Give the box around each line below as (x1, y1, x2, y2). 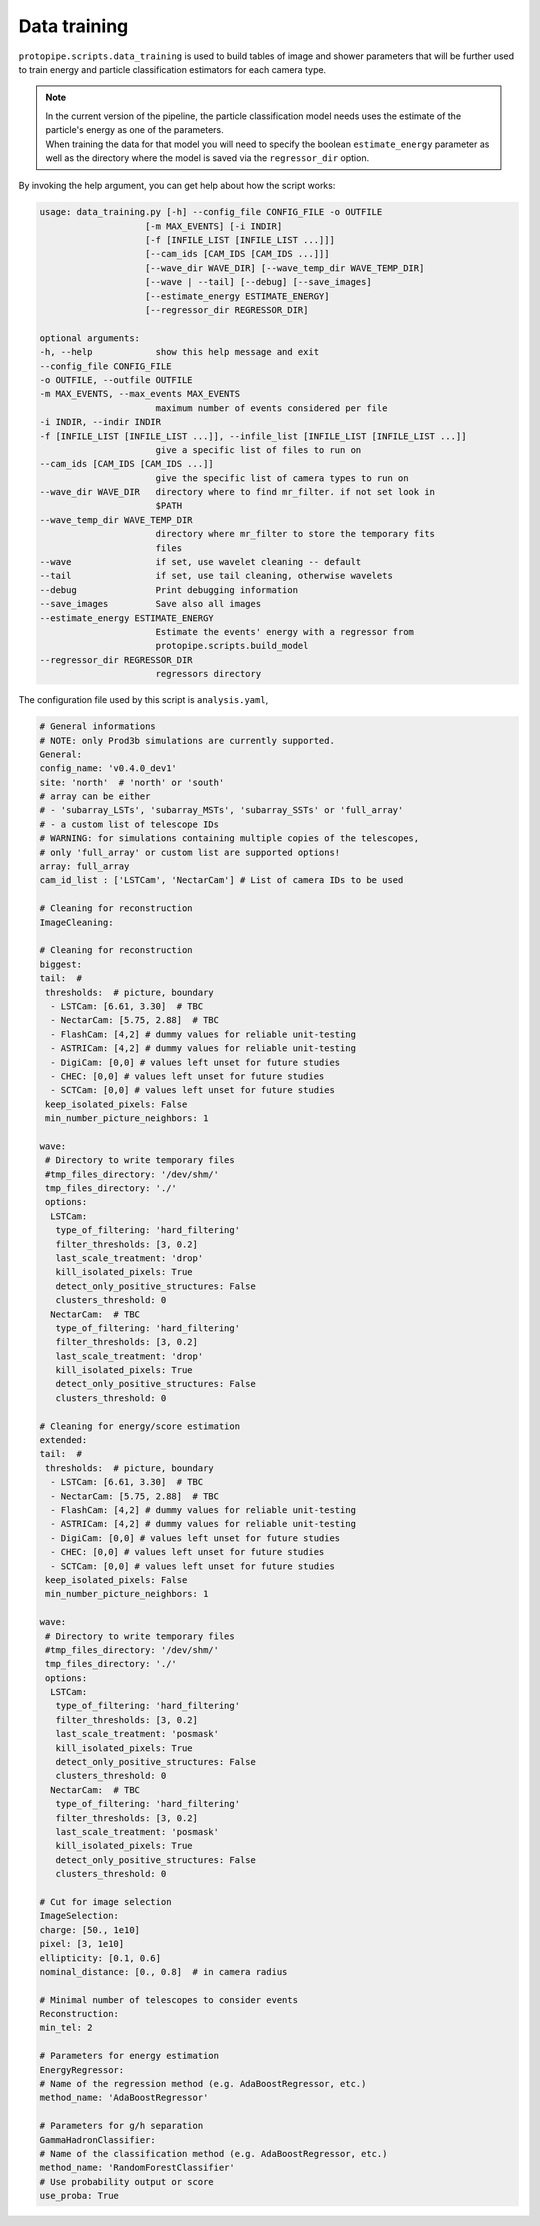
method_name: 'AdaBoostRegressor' (39, 2092, 209, 2104)
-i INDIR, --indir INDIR (39, 416, 162, 428)
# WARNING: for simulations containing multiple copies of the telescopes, (39, 833, 420, 844)
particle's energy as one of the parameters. (45, 124, 224, 136)
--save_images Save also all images (39, 598, 262, 610)
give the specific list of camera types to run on (155, 472, 409, 484)
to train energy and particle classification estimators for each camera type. (18, 63, 327, 75)
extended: (39, 1435, 88, 1446)
